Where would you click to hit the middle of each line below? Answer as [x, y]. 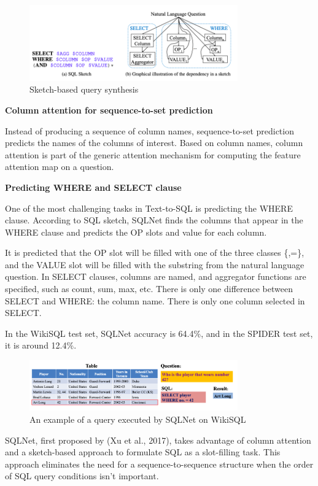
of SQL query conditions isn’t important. [82, 476]
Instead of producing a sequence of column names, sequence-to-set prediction [149, 130]
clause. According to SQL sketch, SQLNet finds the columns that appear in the [154, 220]
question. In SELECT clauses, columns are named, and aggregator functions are [156, 276]
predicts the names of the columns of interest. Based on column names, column [154, 143]
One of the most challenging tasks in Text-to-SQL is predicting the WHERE [149, 208]
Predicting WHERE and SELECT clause [93, 187]
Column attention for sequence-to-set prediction [109, 110]
